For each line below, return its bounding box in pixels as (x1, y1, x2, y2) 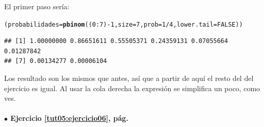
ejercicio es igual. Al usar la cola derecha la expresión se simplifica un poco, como (4, 82, 260, 93)
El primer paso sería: (4, 1, 70, 11)
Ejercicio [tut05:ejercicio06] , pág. (10, 113, 129, 123)
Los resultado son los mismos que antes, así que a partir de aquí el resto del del (4, 73, 254, 83)
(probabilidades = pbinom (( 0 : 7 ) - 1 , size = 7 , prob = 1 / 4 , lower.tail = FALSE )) (4, 20, 243, 28)
